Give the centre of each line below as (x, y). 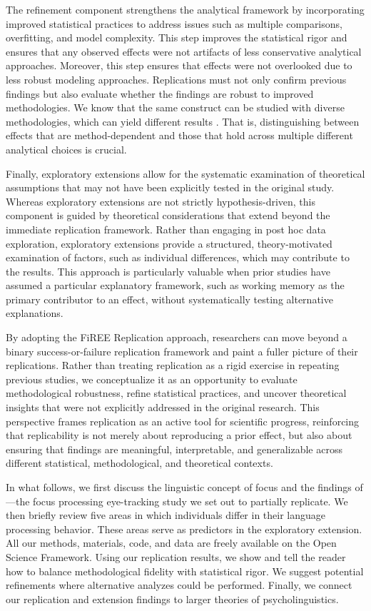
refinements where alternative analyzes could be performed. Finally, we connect (179, 585)
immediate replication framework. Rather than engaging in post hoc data (166, 229)
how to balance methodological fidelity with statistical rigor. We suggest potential (185, 571)
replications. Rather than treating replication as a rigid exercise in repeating (173, 365)
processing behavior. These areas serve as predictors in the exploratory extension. (184, 529)
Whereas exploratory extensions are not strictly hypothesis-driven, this (161, 201)
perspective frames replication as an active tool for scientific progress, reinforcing (183, 421)
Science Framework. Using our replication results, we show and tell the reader (176, 556)
